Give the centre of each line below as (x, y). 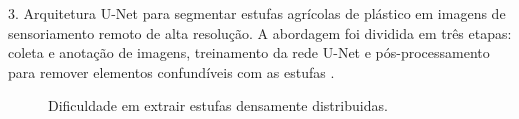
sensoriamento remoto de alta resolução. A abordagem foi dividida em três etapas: (260, 32)
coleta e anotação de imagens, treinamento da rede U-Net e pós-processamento (249, 52)
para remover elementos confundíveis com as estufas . (171, 71)
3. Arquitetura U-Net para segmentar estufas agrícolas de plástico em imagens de (257, 13)
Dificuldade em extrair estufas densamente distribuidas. (218, 105)
